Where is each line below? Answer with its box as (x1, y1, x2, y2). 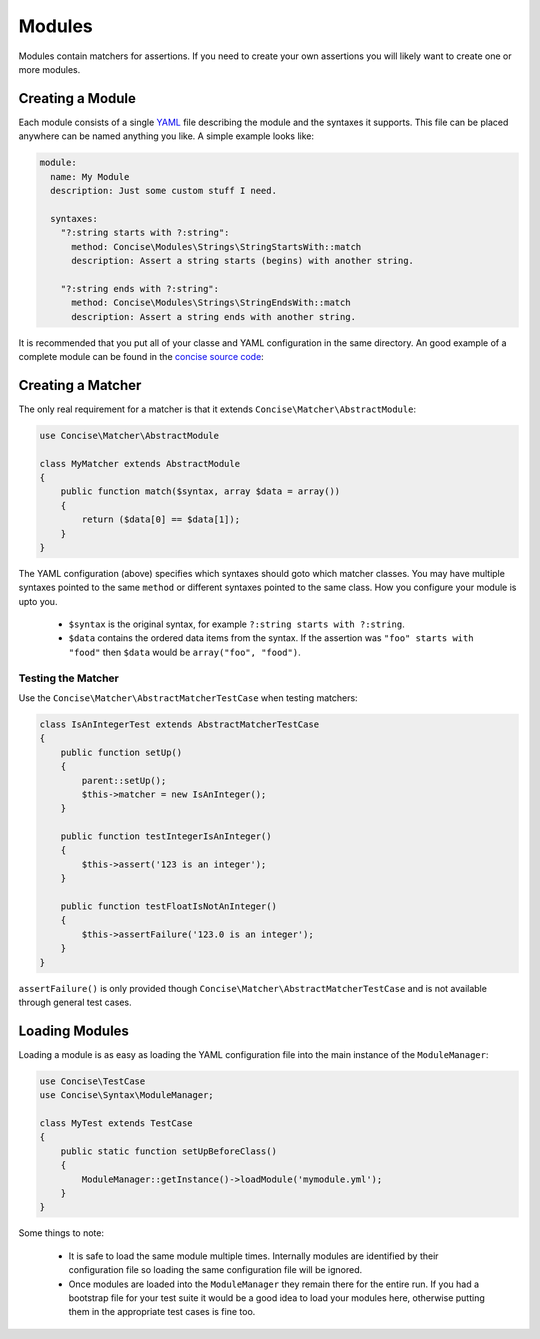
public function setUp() (60, 746, 183, 758)
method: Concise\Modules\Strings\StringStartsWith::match (71, 241, 362, 252)
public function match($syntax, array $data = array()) (60, 486, 341, 497)
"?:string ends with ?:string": (60, 283, 220, 294)
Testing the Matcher (18, 671, 119, 685)
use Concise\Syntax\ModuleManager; (39, 1090, 214, 1101)
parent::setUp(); (81, 775, 167, 786)
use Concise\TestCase (39, 1075, 146, 1087)
